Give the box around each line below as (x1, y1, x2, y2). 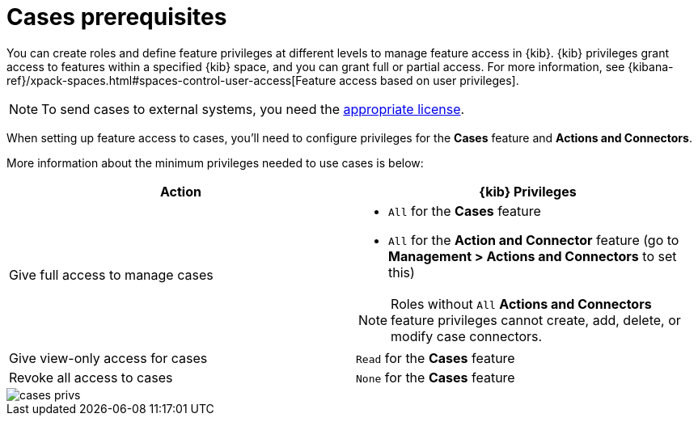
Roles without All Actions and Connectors (391, 295, 652, 312)
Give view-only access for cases (9, 349, 208, 366)
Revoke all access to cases (9, 369, 173, 386)
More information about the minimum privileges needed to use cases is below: (6, 155, 424, 170)
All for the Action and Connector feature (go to (388, 231, 679, 248)
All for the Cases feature (388, 202, 541, 219)
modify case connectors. (391, 327, 543, 344)
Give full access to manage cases (9, 266, 214, 283)
